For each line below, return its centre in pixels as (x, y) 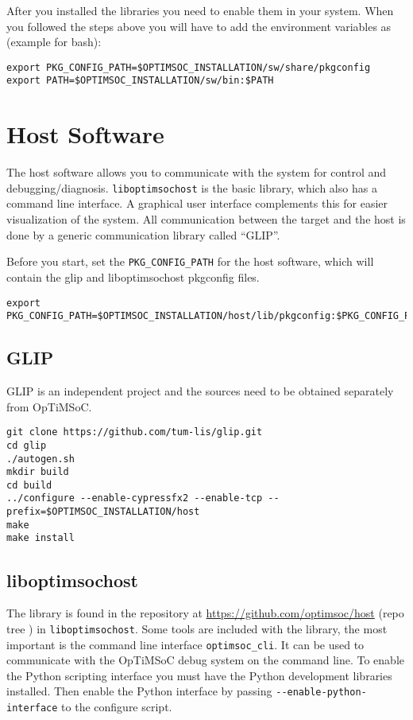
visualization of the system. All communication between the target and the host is (206, 219)
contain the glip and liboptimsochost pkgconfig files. (133, 276)
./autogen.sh (41, 459)
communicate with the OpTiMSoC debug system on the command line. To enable (206, 660)
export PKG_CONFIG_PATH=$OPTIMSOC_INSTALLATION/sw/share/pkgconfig (189, 67)
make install (41, 538)
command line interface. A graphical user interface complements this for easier (197, 203)
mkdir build (38, 472)
